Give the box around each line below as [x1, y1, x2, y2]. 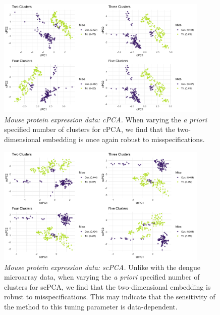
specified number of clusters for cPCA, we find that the [4, 124, 175, 134]
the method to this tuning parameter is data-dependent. [4, 301, 178, 311]
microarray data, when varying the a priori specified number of [4, 272, 200, 282]
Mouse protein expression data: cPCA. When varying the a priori [4, 114, 207, 124]
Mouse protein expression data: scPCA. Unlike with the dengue [4, 261, 200, 272]
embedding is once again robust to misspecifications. [43, 134, 205, 145]
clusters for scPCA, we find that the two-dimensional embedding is [4, 281, 211, 292]
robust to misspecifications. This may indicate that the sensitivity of [4, 291, 215, 302]
